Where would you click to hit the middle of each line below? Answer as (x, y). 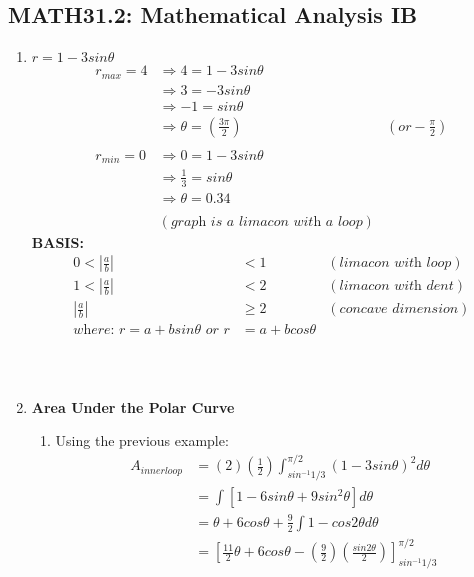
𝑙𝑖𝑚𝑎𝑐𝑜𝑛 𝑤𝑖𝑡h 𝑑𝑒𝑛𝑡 (396, 286)
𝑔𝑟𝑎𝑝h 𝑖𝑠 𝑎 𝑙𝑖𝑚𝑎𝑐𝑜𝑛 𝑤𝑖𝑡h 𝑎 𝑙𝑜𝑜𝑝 (266, 221)
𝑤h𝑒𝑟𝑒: (94, 330)
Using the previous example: (142, 440)
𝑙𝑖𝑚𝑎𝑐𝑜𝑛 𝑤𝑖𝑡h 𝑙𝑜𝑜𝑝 (395, 263)
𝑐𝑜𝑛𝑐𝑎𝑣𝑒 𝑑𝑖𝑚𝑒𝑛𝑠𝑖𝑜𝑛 (399, 309)
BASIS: (57, 241)
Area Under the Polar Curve (133, 406)
